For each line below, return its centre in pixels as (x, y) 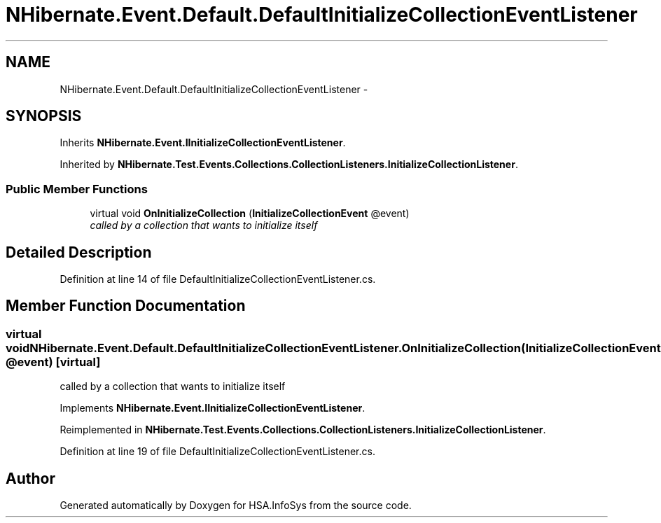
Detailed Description (79, 252)
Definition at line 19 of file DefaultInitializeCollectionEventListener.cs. (217, 452)
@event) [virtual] (53, 362)
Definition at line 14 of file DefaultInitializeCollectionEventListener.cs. (218, 279)
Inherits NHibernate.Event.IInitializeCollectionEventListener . (203, 143)
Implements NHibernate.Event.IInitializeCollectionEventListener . (213, 408)
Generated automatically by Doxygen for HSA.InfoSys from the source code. (236, 505)
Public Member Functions (77, 189)
